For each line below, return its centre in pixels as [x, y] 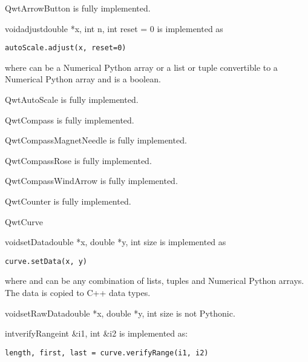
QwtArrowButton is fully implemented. [78, 8]
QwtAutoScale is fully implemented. [72, 100]
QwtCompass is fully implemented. [70, 120]
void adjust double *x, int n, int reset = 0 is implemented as [114, 28]
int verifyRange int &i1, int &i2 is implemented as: [97, 333]
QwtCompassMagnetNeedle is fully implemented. [96, 140]
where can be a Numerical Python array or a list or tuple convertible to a [141, 67]
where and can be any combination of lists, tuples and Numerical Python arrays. [155, 281]
